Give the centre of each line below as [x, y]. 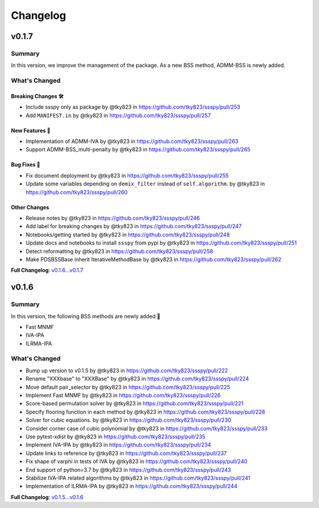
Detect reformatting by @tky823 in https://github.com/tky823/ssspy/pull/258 [119, 251]
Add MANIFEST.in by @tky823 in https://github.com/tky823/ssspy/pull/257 [118, 115]
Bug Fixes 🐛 [26, 165]
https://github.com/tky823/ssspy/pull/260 [77, 192]
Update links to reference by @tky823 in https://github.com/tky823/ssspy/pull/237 [126, 453]
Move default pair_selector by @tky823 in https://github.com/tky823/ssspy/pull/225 [128, 387]
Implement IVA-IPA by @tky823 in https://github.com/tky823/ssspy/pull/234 [118, 445]
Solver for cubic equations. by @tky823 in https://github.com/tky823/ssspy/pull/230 [128, 420]
